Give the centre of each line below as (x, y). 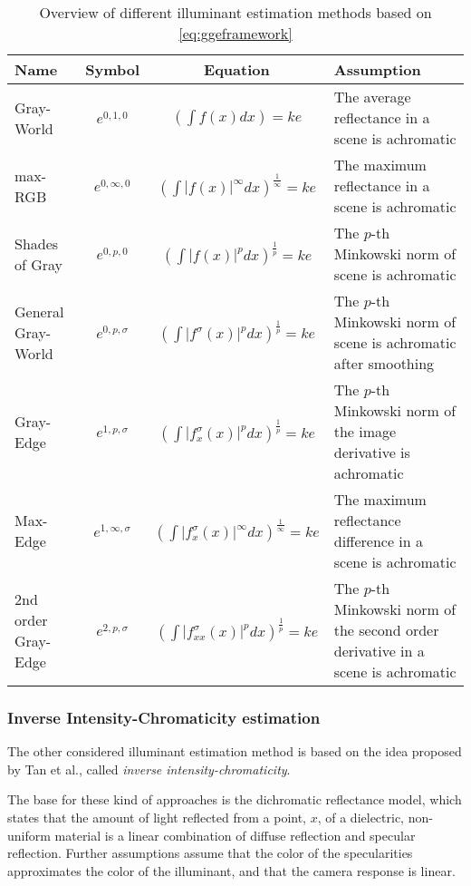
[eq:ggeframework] (235, 33)
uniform (29, 835)
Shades (37, 243)
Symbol (112, 69)
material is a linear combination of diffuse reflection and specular (235, 835)
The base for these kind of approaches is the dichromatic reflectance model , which (235, 799)
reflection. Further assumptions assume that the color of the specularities (210, 853)
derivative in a (379, 651)
